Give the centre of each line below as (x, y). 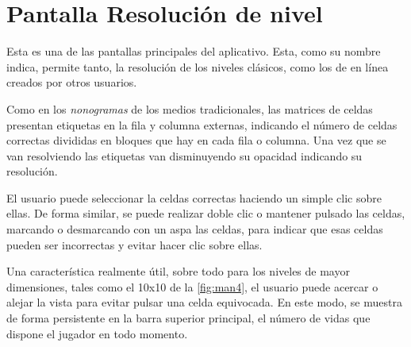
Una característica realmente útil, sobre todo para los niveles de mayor (178, 271)
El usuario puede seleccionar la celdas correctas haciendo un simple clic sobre (194, 197)
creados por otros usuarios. (72, 82)
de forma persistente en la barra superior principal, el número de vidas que (188, 318)
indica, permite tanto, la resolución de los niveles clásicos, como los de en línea (198, 66)
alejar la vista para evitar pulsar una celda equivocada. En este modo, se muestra (204, 302)
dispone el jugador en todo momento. (97, 333)
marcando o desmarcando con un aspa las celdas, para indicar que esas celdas (195, 229)
